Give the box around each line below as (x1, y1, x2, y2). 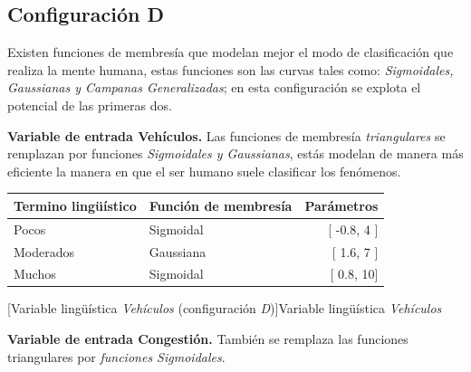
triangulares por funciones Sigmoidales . (7, 347, 226, 366)
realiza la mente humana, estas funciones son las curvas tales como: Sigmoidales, (7, 60, 454, 79)
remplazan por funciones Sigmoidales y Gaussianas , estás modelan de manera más (7, 144, 464, 163)
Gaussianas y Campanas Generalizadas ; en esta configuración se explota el (7, 78, 421, 97)
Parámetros (304, 196, 379, 215)
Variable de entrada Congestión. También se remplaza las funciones (7, 329, 409, 348)
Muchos (14, 264, 56, 283)
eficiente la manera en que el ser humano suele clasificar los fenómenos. (7, 161, 401, 180)
